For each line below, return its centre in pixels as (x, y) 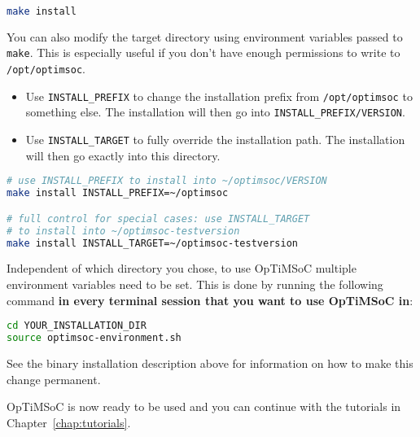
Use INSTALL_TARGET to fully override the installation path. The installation (215, 140)
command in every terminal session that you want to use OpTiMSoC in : (210, 300)
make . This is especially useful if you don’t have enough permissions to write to (203, 52)
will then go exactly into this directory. (123, 155)
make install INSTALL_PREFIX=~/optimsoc (118, 193)
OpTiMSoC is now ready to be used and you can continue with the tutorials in (204, 406)
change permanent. (54, 379)
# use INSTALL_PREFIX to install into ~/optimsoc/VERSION (167, 181)
